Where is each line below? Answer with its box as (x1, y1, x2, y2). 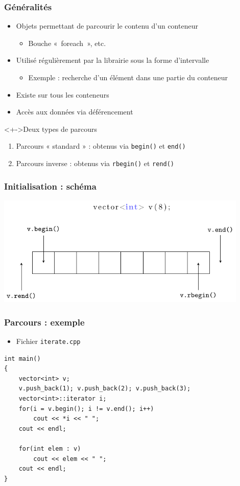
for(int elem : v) (18, 445, 81, 452)
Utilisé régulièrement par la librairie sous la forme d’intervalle (16, 55, 209, 65)
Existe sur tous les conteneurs (16, 89, 109, 100)
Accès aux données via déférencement (16, 106, 133, 117)
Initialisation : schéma (4, 179, 97, 192)
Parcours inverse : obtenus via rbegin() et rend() (16, 158, 175, 169)
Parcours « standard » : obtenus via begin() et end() (16, 141, 186, 151)
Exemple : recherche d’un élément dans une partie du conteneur (28, 72, 228, 82)
